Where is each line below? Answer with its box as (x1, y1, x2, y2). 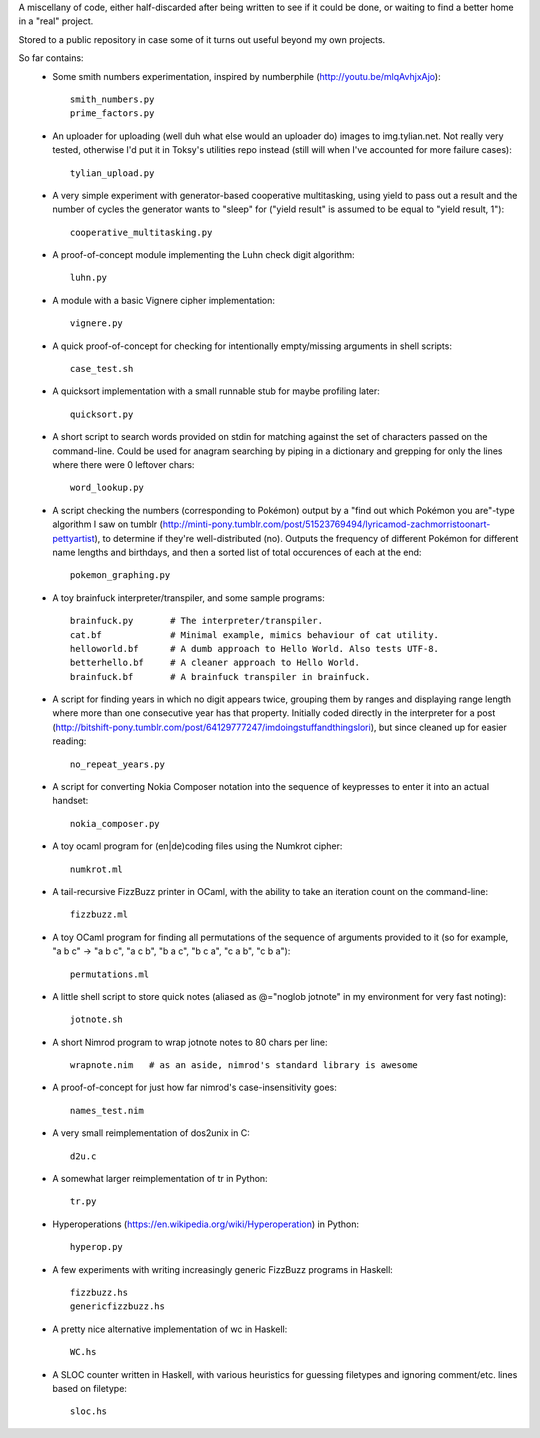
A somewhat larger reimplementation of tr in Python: (52, 1173, 269, 1185)
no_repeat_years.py (70, 758, 165, 770)
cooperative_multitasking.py (70, 226, 213, 238)
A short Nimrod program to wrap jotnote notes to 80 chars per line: (52, 1036, 328, 1048)
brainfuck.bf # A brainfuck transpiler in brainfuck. (70, 671, 371, 682)
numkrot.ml (70, 863, 124, 875)
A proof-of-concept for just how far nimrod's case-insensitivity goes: (52, 1081, 337, 1094)
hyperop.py (70, 1241, 124, 1253)
